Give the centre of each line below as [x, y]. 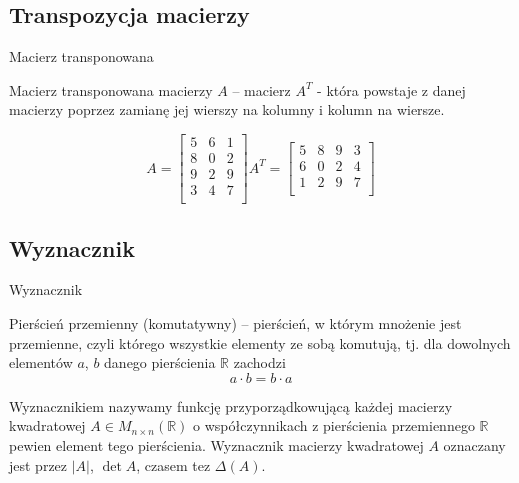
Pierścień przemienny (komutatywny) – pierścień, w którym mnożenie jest [235, 322]
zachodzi [259, 362]
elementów [41, 362]
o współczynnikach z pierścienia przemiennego [334, 425]
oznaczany [474, 444]
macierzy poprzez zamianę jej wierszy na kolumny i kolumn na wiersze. [227, 109]
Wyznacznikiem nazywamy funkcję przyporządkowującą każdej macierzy [231, 405]
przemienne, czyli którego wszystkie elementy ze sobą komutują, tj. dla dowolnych [260, 342]
